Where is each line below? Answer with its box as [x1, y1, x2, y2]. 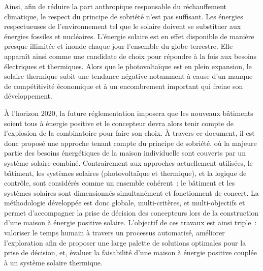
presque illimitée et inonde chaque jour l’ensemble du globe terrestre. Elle [4, 41, 233, 51]
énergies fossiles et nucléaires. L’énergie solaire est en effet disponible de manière [4, 31, 254, 41]
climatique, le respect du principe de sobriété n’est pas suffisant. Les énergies [4, 11, 243, 21]
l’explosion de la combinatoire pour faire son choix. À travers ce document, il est [4, 128, 255, 138]
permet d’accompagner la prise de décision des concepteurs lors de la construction [4, 207, 259, 218]
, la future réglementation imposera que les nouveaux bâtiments [55, 107, 253, 118]
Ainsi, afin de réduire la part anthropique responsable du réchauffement [4, 1, 227, 11]
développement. [4, 91, 52, 101]
